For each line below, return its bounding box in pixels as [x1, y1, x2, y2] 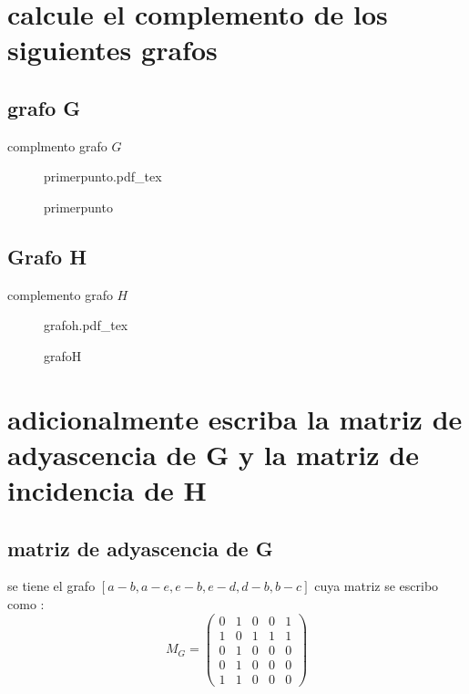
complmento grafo [7, 136, 107, 155]
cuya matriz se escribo [314, 576, 439, 596]
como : [7, 595, 45, 614]
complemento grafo [7, 285, 113, 304]
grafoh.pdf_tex [44, 316, 128, 335]
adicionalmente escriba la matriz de [7, 399, 463, 437]
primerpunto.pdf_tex [44, 167, 162, 186]
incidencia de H [7, 471, 207, 509]
